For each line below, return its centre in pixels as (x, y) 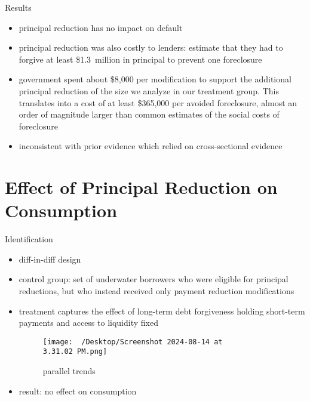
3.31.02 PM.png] (75, 352)
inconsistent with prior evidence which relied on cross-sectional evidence (151, 146)
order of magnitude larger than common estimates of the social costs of (149, 114)
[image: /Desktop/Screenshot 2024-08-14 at (133, 342)
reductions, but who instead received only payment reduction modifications (156, 291)
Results (18, 7)
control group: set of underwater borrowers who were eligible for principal (154, 279)
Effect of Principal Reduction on (141, 187)
